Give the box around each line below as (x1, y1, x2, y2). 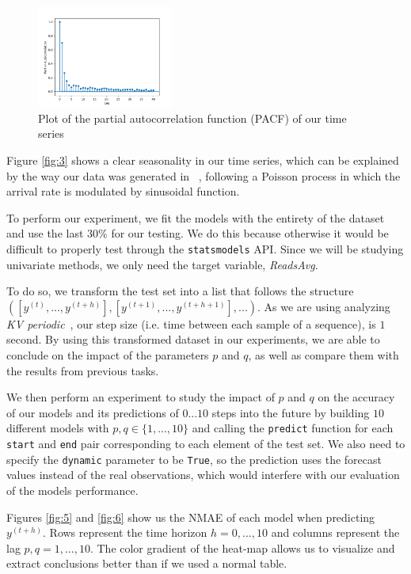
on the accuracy (318, 389, 395, 405)
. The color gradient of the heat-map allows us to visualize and (89, 539, 395, 556)
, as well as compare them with (248, 346, 399, 363)
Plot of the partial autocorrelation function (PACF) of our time (38, 109, 347, 126)
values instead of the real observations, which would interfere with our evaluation (6, 466, 400, 483)
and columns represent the (271, 524, 400, 541)
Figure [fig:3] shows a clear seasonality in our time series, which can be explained (6, 151, 399, 168)
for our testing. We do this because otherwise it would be (111, 225, 389, 241)
